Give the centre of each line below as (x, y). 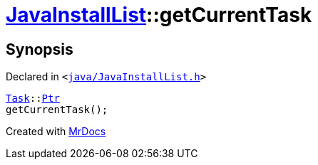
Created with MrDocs (56, 132)
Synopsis (40, 49)
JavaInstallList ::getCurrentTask (159, 15)
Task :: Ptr (33, 99)
